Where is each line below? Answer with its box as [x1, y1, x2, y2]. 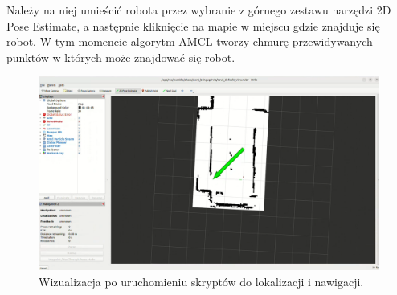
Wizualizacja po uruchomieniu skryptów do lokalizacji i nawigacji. [39, 272, 364, 289]
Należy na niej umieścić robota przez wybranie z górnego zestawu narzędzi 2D [6, 2, 391, 18]
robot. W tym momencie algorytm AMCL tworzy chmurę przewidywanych [6, 33, 373, 50]
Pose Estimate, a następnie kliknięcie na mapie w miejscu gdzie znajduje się [6, 17, 380, 34]
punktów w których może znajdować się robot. [6, 48, 235, 65]
